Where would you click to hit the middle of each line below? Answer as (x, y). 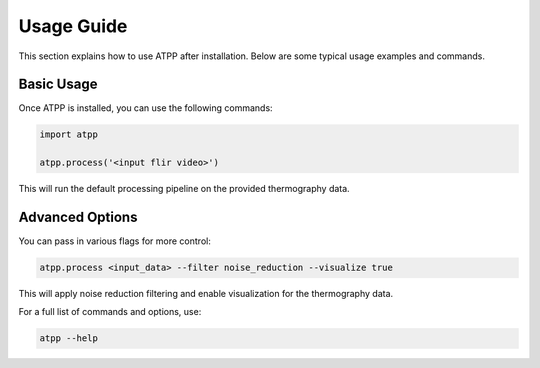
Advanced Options (78, 217)
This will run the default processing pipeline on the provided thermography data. (184, 189)
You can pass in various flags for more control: (115, 241)
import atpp (69, 134)
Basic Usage (58, 84)
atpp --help (69, 338)
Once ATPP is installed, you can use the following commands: (146, 108)
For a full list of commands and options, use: (110, 312)
